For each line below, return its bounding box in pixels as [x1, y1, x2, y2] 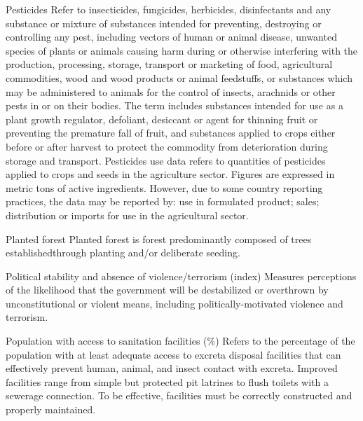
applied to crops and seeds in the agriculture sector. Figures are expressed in [6, 167, 335, 181]
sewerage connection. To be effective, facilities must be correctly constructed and [6, 388, 352, 403]
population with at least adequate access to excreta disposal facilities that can [6, 347, 341, 361]
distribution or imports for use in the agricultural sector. [6, 207, 249, 222]
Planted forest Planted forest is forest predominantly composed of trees [6, 231, 312, 246]
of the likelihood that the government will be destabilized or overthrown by [6, 282, 329, 297]
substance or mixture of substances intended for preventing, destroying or [6, 15, 322, 30]
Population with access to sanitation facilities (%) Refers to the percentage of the [6, 333, 355, 348]
